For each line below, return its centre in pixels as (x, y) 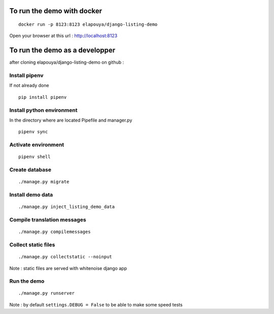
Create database (30, 170)
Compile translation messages (48, 220)
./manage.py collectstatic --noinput (65, 257)
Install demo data (31, 195)
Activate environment (37, 145)
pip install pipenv (43, 97)
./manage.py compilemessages (55, 232)
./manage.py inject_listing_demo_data (67, 207)
